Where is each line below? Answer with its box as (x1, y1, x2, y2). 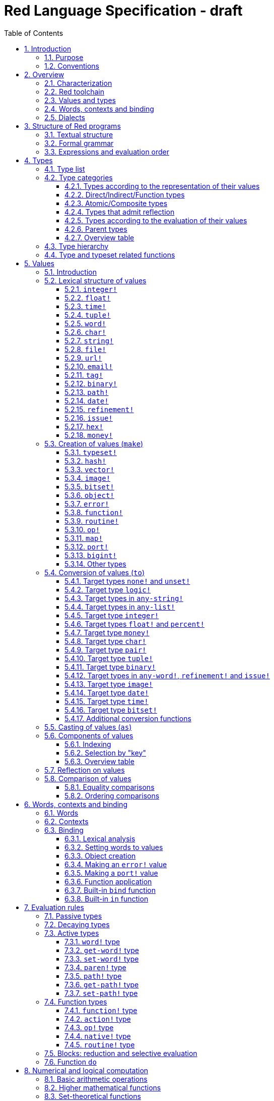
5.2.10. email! (64, 362, 113, 371)
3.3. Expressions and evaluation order (44, 147, 170, 156)
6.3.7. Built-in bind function (64, 885, 156, 894)
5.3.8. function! (64, 508, 123, 517)
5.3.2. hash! (64, 456, 106, 465)
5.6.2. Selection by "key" (64, 748, 146, 757)
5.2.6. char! (64, 327, 106, 336)
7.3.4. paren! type (64, 963, 126, 972)
